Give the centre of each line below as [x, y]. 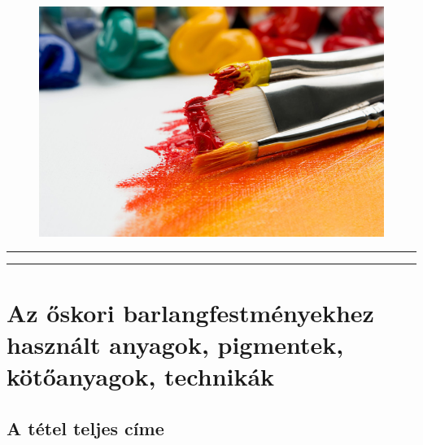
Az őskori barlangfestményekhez [190, 312]
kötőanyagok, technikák [141, 376]
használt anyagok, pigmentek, [175, 344]
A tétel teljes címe [85, 428]
